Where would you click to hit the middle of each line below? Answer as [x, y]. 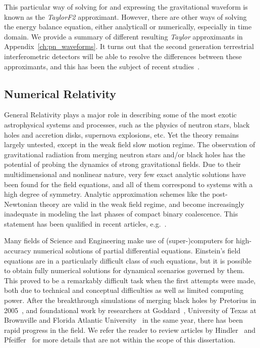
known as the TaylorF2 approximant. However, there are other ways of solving [125, 16]
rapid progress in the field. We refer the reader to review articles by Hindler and [130, 330]
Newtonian [21, 204]
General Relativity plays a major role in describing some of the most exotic [120, 115]
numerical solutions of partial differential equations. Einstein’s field [137, 251]
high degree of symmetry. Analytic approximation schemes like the [107, 194]
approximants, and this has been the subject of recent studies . [102, 66]
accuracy [18, 251]
